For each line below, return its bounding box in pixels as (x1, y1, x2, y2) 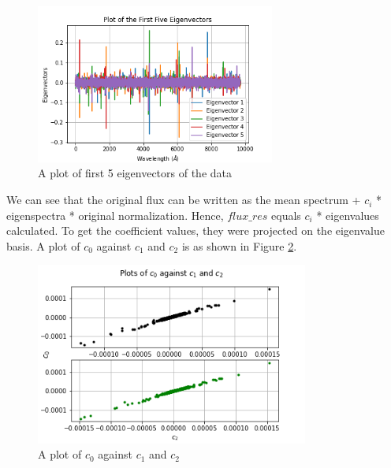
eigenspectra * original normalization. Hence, (6, 206, 224, 223)
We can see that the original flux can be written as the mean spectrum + (6, 191, 361, 208)
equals (271, 206, 301, 223)
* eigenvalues (316, 206, 379, 223)
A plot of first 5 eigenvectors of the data (38, 165, 232, 181)
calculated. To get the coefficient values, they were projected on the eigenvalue (6, 222, 385, 239)
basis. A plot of (6, 237, 80, 254)
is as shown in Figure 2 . (181, 237, 297, 254)
